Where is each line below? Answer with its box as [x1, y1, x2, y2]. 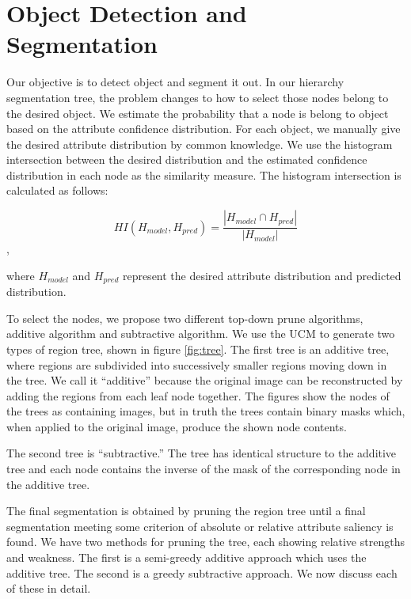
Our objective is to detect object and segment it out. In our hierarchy [6, 74, 344, 90]
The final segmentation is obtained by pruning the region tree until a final [6, 502, 366, 519]
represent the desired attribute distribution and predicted [122, 267, 401, 283]
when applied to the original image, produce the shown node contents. [6, 418, 347, 434]
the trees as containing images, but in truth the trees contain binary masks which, [6, 403, 405, 419]
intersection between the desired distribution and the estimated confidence [6, 151, 367, 168]
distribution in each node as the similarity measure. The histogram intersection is [6, 166, 401, 183]
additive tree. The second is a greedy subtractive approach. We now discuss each [6, 564, 398, 581]
